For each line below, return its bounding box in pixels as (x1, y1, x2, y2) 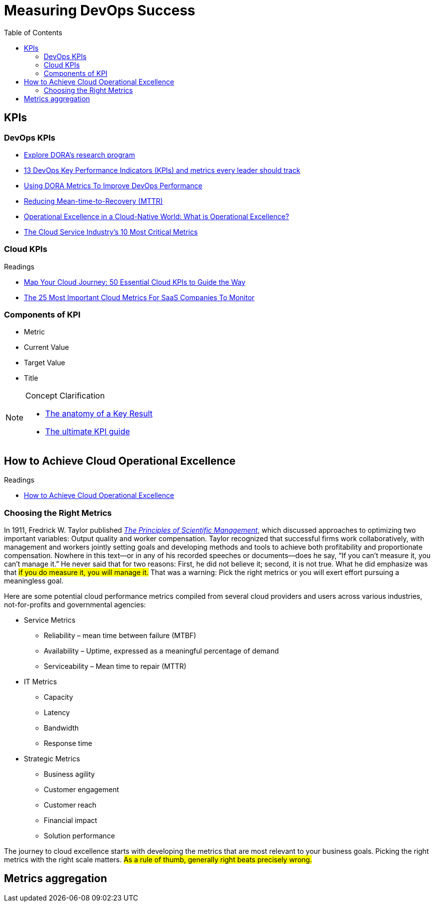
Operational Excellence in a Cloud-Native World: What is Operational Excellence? (24, 212, 289, 221)
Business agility (44, 770, 95, 779)
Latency (44, 708, 70, 717)
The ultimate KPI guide (45, 426, 130, 437)
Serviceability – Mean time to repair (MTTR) (44, 662, 186, 671)
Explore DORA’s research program (24, 150, 135, 159)
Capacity (44, 693, 73, 702)
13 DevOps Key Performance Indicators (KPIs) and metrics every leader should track (24, 165, 300, 174)
